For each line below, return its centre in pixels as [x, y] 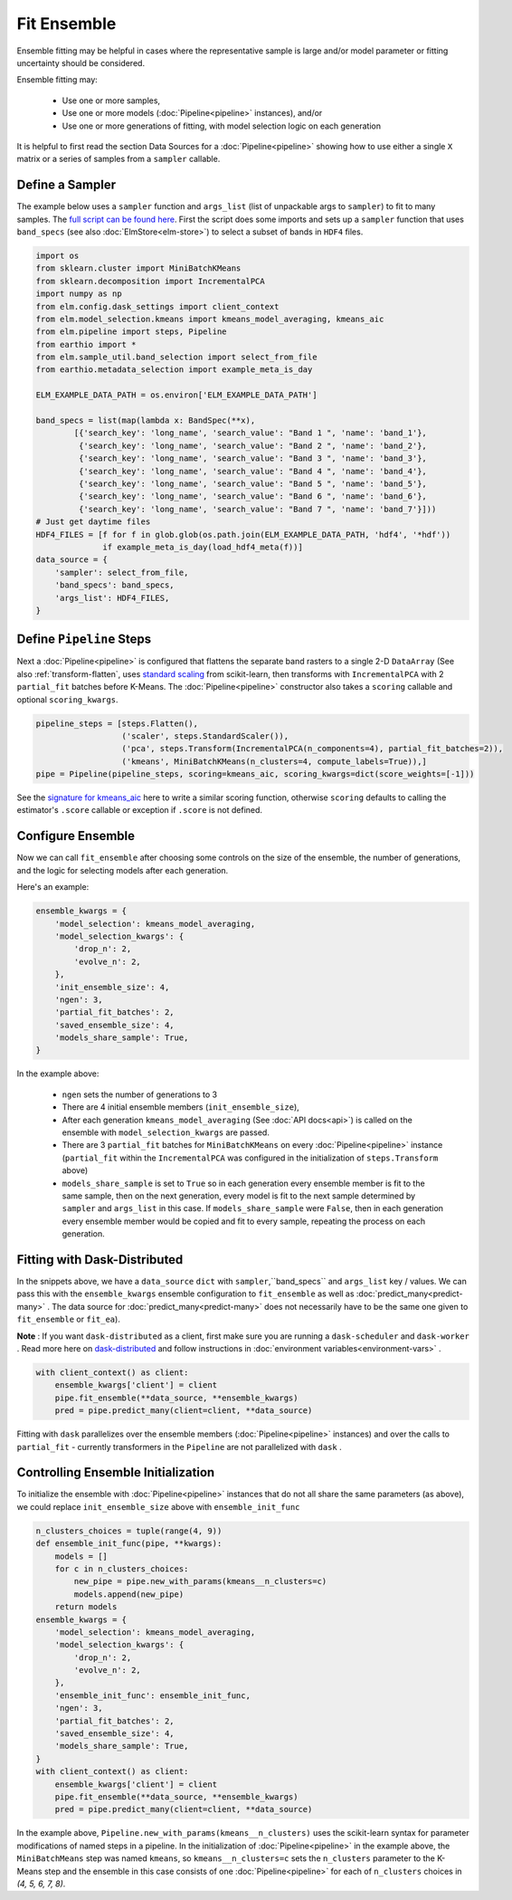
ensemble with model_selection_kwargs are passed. [166, 1132]
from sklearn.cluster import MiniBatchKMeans [138, 268]
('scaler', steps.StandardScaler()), [205, 736]
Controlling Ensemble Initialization [116, 1472]
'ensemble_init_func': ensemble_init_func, [152, 1695]
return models [86, 1607]
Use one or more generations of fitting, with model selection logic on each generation [222, 126]
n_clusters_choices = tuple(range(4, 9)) [129, 1531]
